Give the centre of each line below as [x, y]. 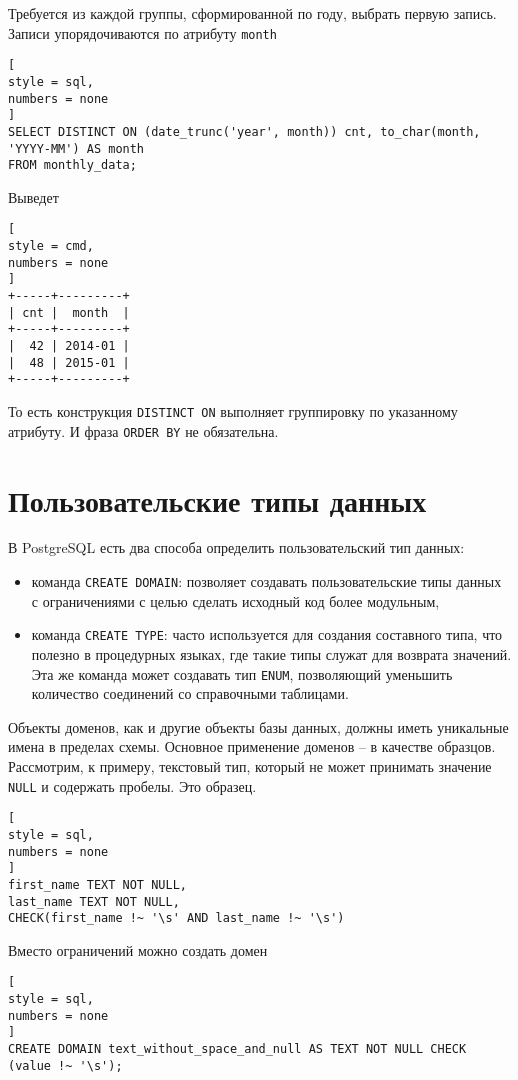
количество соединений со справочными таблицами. [190, 693]
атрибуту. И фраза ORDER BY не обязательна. [143, 430]
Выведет [33, 196]
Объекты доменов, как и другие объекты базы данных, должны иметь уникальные [258, 726]
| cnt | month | [69, 312]
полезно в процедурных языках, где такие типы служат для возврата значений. [271, 653]
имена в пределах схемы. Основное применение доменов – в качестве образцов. [252, 746]
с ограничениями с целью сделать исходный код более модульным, [235, 600]
